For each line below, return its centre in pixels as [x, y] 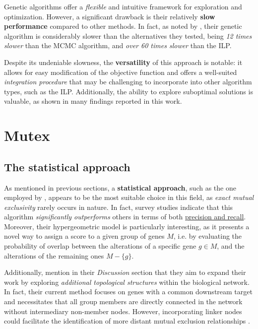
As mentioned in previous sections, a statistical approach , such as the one [120, 187]
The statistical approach [67, 166]
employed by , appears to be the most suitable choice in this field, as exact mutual [129, 197]
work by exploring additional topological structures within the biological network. [127, 282]
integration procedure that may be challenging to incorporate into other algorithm [128, 82]
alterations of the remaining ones [54, 255]
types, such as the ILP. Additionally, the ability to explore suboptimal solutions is [129, 91]
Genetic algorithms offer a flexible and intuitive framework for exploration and [123, 6]
